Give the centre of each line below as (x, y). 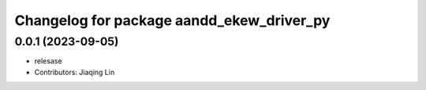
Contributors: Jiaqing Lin (75, 72)
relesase (48, 61)
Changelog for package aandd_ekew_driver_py (172, 20)
